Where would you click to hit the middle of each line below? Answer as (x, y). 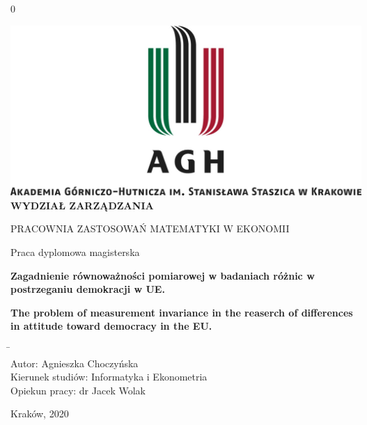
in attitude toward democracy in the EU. (111, 326)
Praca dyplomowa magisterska (75, 251)
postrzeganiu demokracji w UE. (88, 289)
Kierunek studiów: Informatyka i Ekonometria (109, 377)
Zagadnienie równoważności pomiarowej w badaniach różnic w (163, 275)
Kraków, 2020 (40, 414)
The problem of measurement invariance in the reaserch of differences (182, 312)
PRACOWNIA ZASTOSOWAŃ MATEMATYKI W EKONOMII (150, 228)
